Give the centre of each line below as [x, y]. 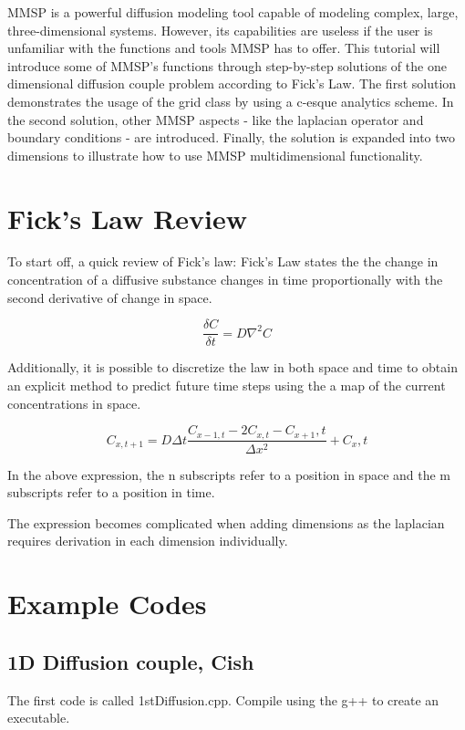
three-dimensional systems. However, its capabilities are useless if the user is [220, 30]
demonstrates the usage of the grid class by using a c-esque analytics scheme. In [231, 101]
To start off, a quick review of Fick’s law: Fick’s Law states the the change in [223, 261]
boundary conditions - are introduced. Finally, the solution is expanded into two [232, 137]
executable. [39, 718]
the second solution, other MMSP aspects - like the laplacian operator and [216, 119]
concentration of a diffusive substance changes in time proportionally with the [225, 280]
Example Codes [107, 604]
